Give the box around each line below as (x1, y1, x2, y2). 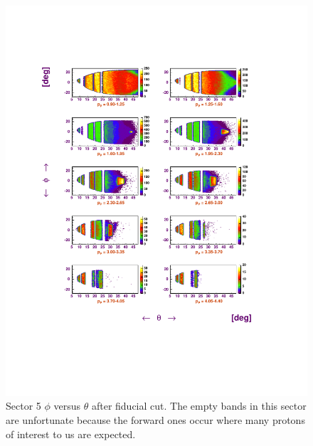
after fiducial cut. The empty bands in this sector (91, 398, 307, 413)
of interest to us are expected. (6, 426, 136, 441)
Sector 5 (6, 398, 41, 413)
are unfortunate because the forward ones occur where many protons (6, 413, 305, 428)
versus (53, 398, 81, 413)
